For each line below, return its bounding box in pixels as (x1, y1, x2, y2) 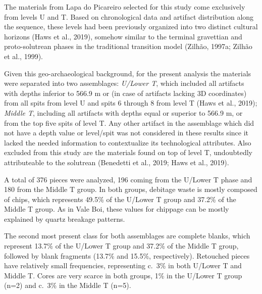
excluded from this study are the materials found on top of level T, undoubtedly (4, 147, 252, 158)
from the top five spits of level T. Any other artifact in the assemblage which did (4, 117, 254, 128)
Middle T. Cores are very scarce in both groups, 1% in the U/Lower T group (4, 270, 242, 280)
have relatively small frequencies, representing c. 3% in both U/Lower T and (4, 260, 242, 271)
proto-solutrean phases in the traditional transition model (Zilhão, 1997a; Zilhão (4, 41, 252, 52)
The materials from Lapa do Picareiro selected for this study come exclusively (4, 2, 245, 12)
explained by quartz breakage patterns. (4, 213, 125, 224)
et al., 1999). (4, 51, 43, 61)
